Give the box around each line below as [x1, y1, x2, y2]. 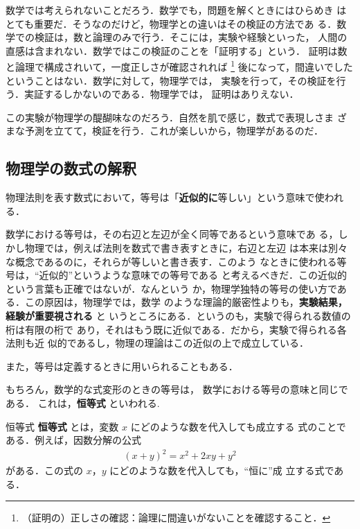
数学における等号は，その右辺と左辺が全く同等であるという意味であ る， [6, 227, 339, 241]
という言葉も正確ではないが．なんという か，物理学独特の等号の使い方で [6, 281, 337, 295]
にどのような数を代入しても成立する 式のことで [130, 419, 346, 433]
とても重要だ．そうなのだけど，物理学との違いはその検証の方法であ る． [6, 16, 337, 31]
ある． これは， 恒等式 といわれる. [6, 395, 160, 410]
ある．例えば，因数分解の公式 [6, 433, 141, 447]
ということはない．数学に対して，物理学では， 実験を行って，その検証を [6, 73, 336, 87]
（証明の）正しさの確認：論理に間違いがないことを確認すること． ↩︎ [21, 510, 331, 525]
